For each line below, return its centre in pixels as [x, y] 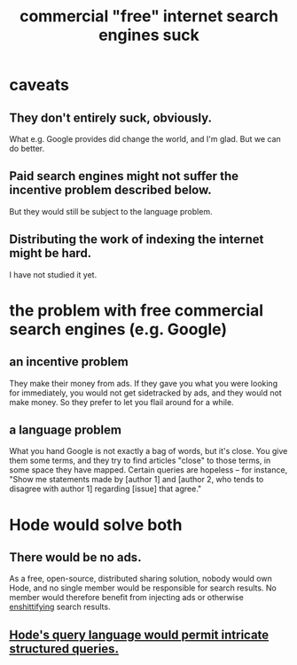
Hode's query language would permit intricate [139, 634]
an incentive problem [69, 362]
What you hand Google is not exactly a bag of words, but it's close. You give [148, 451]
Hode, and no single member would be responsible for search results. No [143, 588]
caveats [39, 85]
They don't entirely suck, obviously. [111, 117]
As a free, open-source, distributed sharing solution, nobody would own [141, 579]
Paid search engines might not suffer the [124, 176]
